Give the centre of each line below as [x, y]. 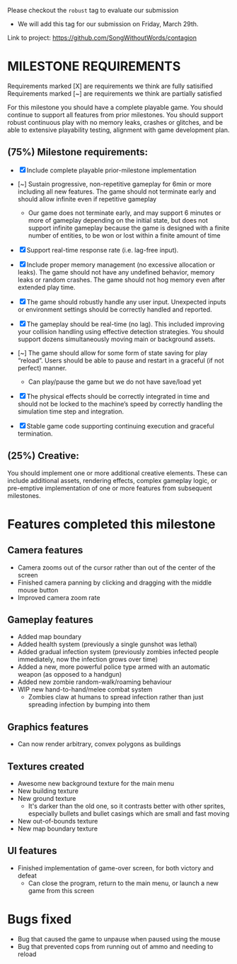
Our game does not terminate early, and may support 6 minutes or [125, 213]
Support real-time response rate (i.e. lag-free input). [103, 250]
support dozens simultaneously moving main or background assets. [116, 339]
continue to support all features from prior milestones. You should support [115, 115]
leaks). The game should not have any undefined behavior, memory [116, 272]
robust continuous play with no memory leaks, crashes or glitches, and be [115, 122]
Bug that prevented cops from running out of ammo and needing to [115, 946]
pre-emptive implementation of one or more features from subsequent [110, 488]
